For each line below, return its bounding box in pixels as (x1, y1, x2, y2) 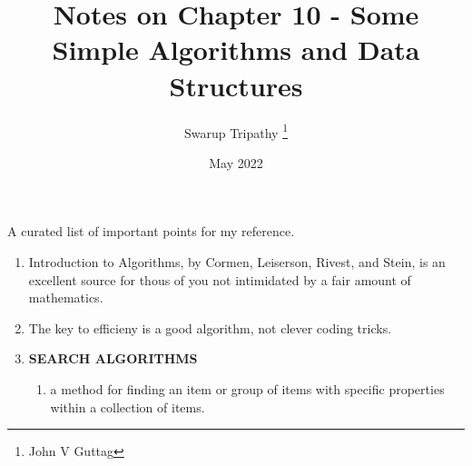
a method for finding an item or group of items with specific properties (50, 379, 445, 398)
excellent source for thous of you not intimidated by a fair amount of (28, 270, 411, 289)
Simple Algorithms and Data (52, 31, 420, 68)
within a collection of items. (50, 397, 205, 416)
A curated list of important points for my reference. (7, 222, 295, 241)
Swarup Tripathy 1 (183, 120, 289, 142)
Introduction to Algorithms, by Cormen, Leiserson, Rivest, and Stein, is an (28, 252, 446, 271)
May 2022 (209, 153, 263, 172)
